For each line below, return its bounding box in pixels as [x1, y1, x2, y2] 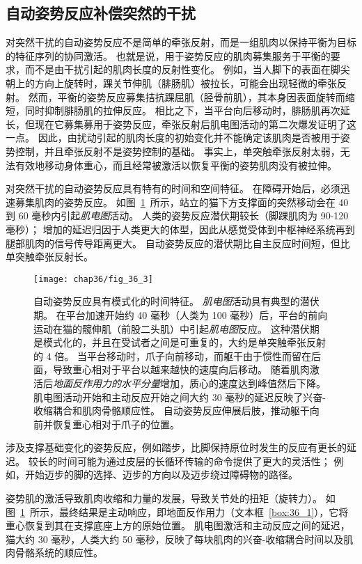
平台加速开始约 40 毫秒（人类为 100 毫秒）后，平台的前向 [65, 307, 328, 322]
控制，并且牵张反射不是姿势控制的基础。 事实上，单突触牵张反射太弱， [15, 143, 340, 158]
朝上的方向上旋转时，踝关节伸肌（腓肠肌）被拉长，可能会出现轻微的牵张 [6, 75, 337, 90]
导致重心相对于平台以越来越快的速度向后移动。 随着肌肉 [52, 362, 310, 377]
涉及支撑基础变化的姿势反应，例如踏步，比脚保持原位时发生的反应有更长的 [6, 440, 347, 455]
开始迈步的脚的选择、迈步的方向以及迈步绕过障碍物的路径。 [24, 467, 298, 482]
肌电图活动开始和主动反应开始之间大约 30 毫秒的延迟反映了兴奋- [33, 389, 326, 404]
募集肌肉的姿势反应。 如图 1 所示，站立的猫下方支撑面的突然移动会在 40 [15, 194, 349, 209]
